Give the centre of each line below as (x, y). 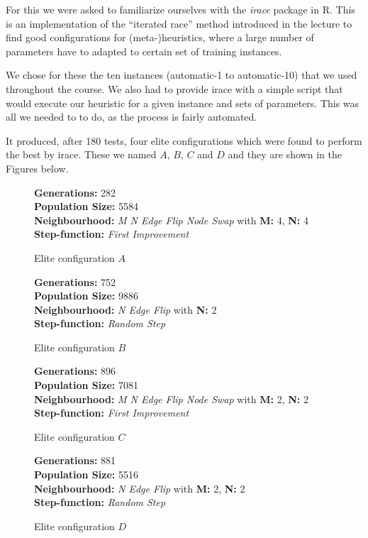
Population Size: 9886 (86, 296)
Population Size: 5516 (86, 474)
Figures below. (37, 168)
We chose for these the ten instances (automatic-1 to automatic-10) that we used (182, 75)
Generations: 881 (75, 460)
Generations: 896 (75, 371)
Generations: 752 (75, 281)
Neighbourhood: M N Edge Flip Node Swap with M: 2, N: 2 (171, 399)
